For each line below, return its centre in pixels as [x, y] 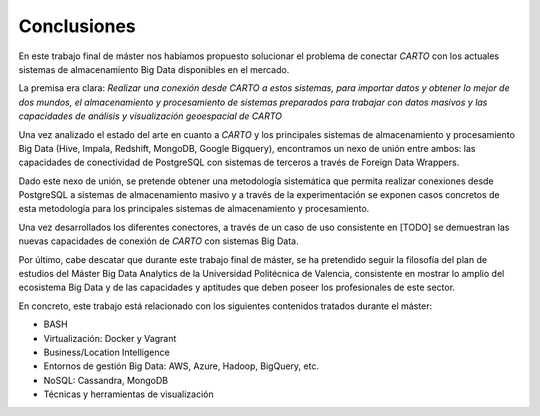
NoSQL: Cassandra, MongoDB [106, 380]
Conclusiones [77, 26]
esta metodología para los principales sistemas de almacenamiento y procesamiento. [194, 209]
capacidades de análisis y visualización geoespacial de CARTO [150, 116]
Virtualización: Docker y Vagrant [110, 338]
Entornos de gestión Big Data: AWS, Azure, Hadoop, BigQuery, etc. [181, 366]
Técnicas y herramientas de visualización [128, 394]
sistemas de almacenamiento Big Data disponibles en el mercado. [154, 69]
